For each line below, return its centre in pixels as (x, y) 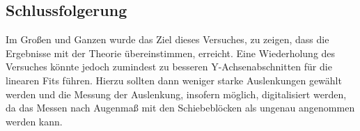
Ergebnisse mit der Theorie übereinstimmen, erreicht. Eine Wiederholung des (171, 53)
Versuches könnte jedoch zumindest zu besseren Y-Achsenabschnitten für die (169, 67)
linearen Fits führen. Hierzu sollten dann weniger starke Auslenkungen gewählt (174, 80)
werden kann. (34, 121)
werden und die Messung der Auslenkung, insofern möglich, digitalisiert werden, (176, 94)
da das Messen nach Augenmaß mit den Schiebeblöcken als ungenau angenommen (180, 108)
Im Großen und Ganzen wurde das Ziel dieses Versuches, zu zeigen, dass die (167, 39)
